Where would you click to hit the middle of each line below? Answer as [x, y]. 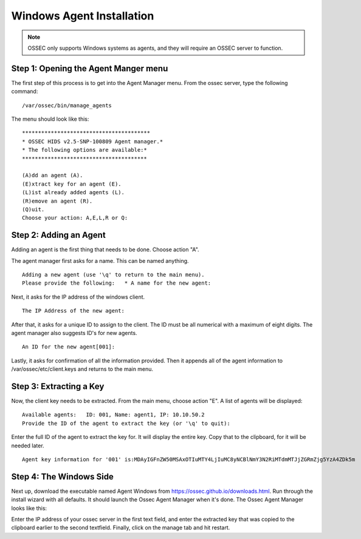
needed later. [28, 446]
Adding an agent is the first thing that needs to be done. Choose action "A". [105, 249]
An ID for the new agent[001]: [69, 347]
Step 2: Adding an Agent [58, 235]
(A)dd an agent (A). [53, 175]
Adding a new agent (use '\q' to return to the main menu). [113, 275]
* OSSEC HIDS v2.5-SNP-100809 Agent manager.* [93, 141]
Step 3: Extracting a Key [58, 386]
